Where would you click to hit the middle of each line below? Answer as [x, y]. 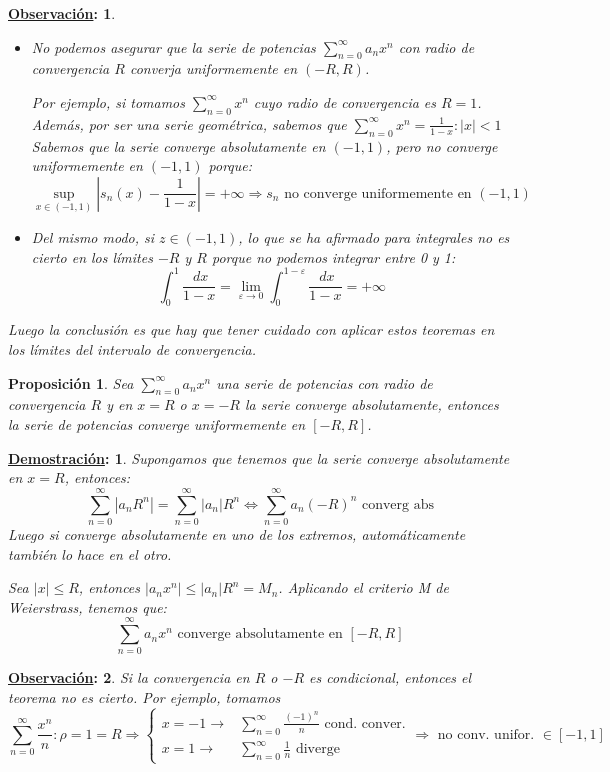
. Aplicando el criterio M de [363, 587]
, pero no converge [442, 145]
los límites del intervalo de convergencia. [132, 349]
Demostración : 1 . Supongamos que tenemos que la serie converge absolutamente [259, 457]
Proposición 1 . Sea [71, 382]
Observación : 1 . [62, 13]
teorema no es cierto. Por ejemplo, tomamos [144, 697]
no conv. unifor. [486, 734]
